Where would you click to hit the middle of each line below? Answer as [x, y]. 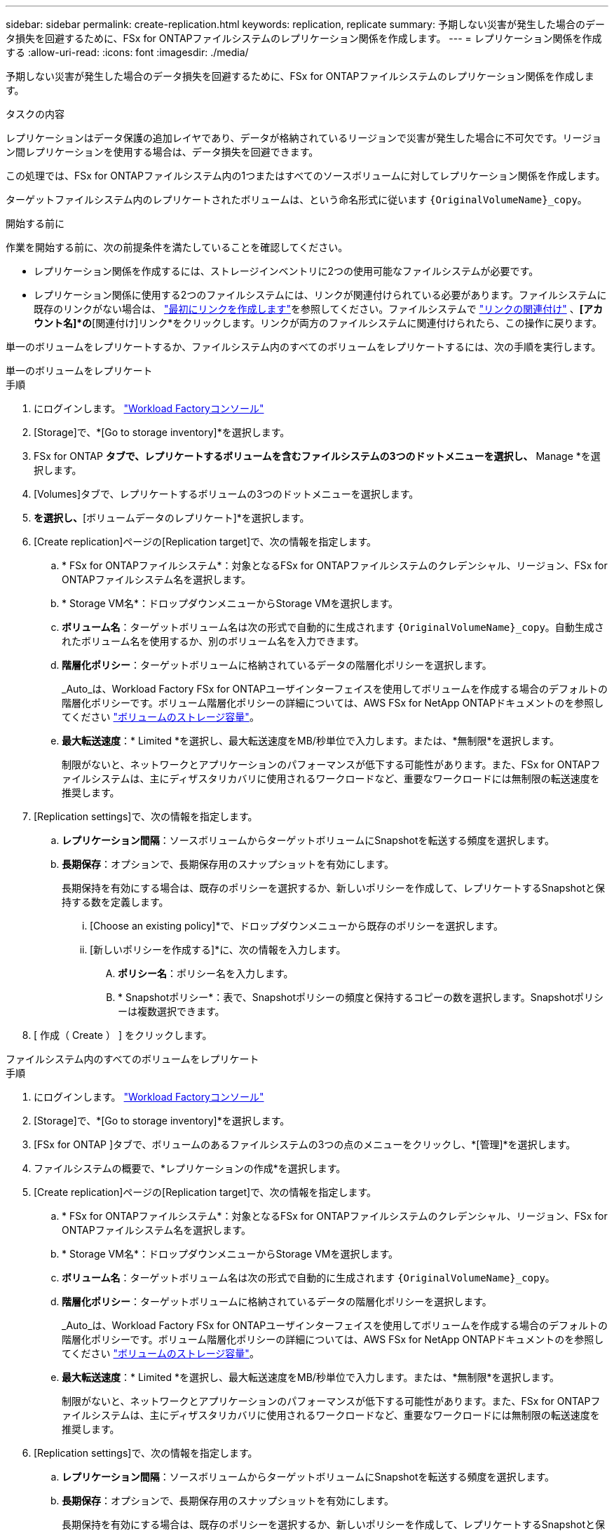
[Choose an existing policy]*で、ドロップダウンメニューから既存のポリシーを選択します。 [297, 926]
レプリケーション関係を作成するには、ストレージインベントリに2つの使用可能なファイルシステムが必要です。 [286, 271]
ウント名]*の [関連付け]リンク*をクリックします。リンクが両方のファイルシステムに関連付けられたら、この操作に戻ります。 [318, 323]
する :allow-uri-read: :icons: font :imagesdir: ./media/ [127, 52]
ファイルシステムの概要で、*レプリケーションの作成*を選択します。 [190, 1168]
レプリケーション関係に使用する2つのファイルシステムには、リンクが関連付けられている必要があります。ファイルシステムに [320, 295]
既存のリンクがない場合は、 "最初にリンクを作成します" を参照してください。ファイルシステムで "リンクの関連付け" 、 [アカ [318, 309]
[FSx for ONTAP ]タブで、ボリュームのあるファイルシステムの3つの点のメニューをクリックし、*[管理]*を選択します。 [305, 1144]
